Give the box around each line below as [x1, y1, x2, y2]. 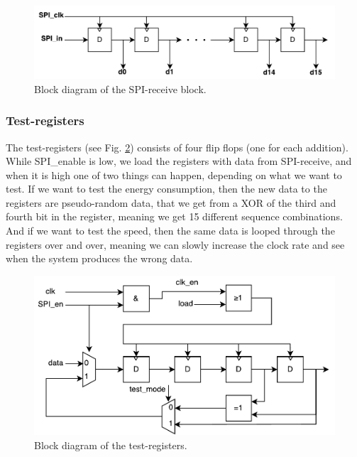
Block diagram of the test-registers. [34, 437, 187, 452]
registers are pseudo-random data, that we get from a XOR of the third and [6, 195, 336, 210]
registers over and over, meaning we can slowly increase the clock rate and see [6, 237, 345, 252]
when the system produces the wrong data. [6, 251, 193, 266]
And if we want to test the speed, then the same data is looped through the [6, 223, 335, 238]
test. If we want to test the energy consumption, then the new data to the [6, 181, 327, 196]
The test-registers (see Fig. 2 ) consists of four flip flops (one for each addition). [6, 139, 348, 154]
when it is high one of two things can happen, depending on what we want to [6, 167, 342, 182]
